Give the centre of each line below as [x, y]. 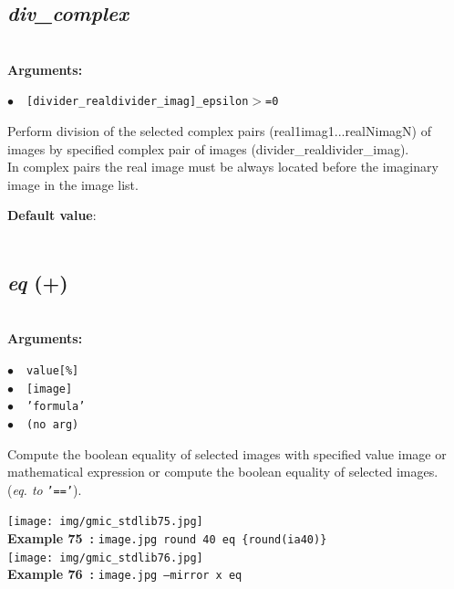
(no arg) [53, 424]
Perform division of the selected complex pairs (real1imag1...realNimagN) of [219, 131]
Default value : [52, 215]
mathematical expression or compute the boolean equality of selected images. [223, 472]
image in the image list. [73, 184]
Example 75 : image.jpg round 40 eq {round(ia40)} [167, 538]
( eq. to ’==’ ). [45, 489]
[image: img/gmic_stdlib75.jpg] [105, 522]
